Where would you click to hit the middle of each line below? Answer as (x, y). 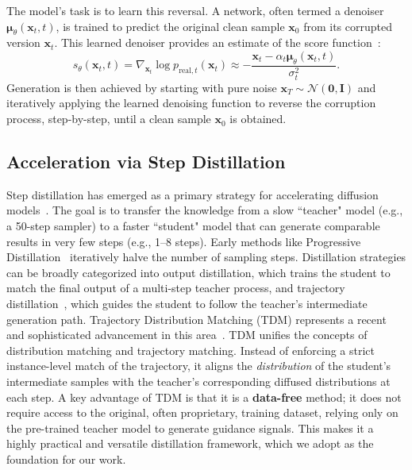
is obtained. (258, 119)
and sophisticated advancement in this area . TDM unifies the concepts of (187, 335)
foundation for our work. (66, 458)
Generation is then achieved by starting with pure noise (142, 87)
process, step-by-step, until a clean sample (109, 119)
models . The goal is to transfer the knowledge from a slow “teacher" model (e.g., (205, 210)
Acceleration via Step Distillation (146, 162)
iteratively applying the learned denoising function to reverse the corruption (191, 103)
